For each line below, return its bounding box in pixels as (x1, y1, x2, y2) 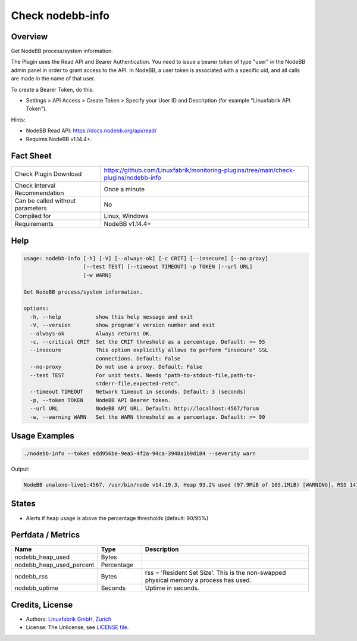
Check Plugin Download (14, 170, 82, 178)
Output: (11, 465, 30, 473)
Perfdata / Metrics (11, 530, 80, 540)
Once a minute (104, 185, 145, 194)
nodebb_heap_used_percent (14, 561, 95, 569)
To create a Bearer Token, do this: (11, 86, 95, 93)
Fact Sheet (11, 151, 52, 161)
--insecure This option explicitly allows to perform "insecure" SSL (30, 347, 269, 354)
